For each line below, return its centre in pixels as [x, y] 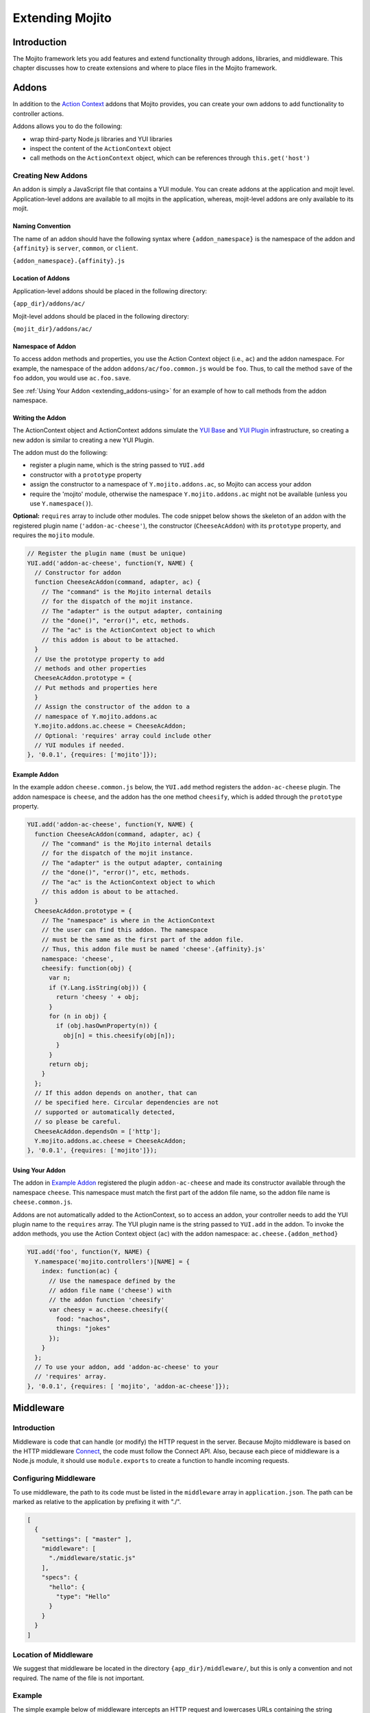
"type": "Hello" [83, 1597]
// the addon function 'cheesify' [107, 1300]
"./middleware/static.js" [92, 1558]
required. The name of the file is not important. [79, 1678]
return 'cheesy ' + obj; [98, 997]
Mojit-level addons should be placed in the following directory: [101, 316]
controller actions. [38, 114]
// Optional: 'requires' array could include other [123, 736]
